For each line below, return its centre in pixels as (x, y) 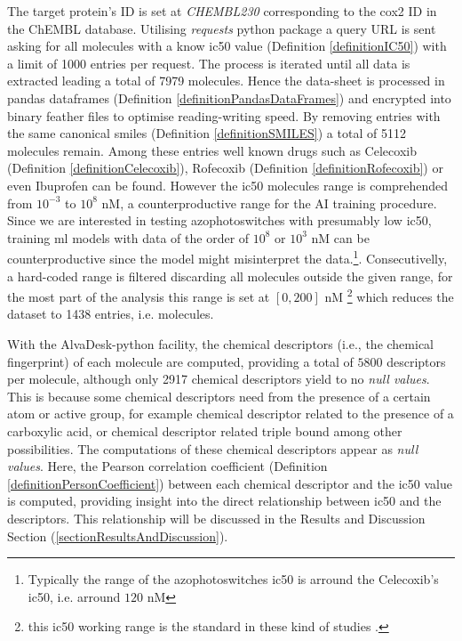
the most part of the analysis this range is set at (139, 296)
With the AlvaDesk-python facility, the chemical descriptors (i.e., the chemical (220, 344)
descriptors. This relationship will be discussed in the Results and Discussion (216, 518)
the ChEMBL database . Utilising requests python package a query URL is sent (222, 28)
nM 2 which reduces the (389, 295)
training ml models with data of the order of (128, 237)
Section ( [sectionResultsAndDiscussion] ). (118, 536)
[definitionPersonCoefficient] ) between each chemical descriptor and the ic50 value (230, 483)
